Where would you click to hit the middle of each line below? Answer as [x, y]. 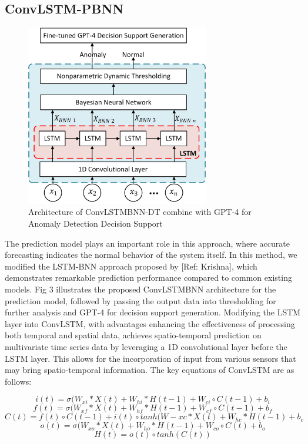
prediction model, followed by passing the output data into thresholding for [140, 300]
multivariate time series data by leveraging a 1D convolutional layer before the [146, 347]
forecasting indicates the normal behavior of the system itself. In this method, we [151, 255]
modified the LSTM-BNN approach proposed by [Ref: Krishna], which [131, 266]
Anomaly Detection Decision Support [96, 223]
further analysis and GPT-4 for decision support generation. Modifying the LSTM [153, 312]
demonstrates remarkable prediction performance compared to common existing [148, 277]
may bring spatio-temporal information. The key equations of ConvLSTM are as [150, 370]
